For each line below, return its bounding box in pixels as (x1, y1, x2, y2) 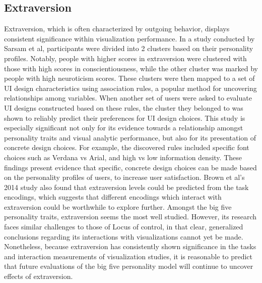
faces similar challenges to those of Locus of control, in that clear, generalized (4, 221, 243, 232)
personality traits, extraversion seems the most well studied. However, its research (4, 211, 257, 222)
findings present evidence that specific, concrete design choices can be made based (4, 162, 257, 172)
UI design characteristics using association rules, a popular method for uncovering (4, 82, 257, 93)
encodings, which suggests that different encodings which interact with (4, 192, 222, 202)
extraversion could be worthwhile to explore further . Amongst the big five (4, 201, 232, 212)
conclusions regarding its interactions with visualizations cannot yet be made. (4, 231, 243, 242)
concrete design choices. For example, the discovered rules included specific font (4, 142, 249, 153)
